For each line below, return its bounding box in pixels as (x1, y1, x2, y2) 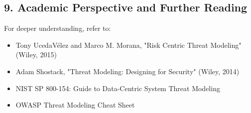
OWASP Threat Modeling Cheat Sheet (15, 100, 135, 110)
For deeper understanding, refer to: (4, 23, 111, 33)
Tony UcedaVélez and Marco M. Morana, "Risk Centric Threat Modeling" (15, 39, 242, 50)
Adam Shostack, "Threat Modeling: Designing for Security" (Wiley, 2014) (15, 66, 240, 76)
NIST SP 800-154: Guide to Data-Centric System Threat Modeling (15, 83, 220, 93)
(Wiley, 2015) (15, 49, 57, 60)
